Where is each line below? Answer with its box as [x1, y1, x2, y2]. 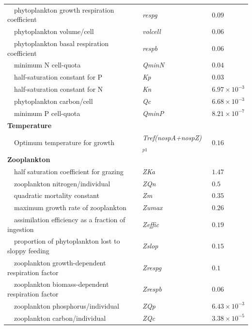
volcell [142, 26, 161, 36]
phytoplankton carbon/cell [14, 96, 93, 106]
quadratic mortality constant [14, 190, 99, 200]
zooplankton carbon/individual [14, 313, 106, 323]
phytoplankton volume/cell [14, 26, 94, 36]
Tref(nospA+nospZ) [142, 132, 202, 142]
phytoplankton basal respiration [14, 38, 109, 49]
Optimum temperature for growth [14, 137, 115, 147]
